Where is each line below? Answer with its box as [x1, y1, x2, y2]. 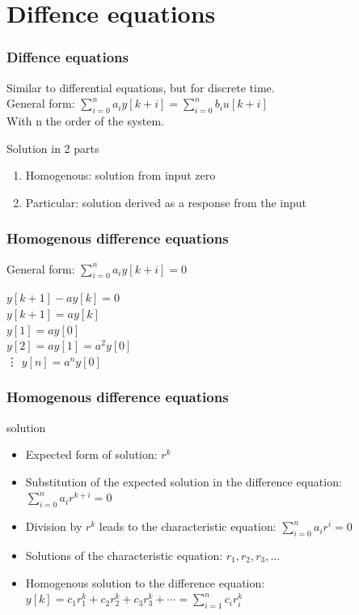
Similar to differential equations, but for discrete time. [6, 78, 275, 95]
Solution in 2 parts [6, 139, 99, 156]
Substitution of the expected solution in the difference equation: [25, 473, 342, 490]
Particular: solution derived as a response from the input [25, 193, 307, 210]
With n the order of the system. [6, 112, 165, 129]
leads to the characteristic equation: [99, 518, 277, 535]
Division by [25, 518, 82, 535]
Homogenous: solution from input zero [25, 167, 216, 184]
